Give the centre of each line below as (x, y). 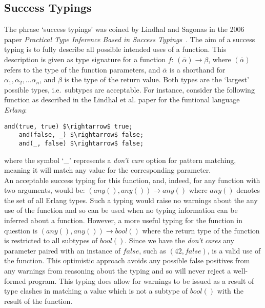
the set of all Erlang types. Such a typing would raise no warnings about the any (131, 200)
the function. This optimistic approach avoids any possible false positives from (127, 260)
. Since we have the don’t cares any (179, 240)
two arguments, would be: (45, 190)
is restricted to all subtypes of (51, 240)
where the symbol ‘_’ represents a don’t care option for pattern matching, (120, 160)
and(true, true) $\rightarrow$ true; (68, 126)
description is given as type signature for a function (85, 59)
